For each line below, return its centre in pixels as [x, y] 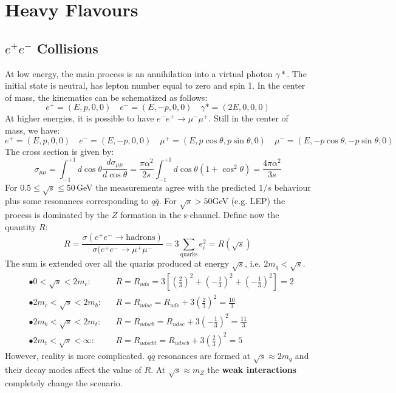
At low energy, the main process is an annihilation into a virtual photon [139, 73]
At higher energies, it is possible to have [80, 118]
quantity [21, 226]
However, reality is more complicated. [75, 355]
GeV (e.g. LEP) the [249, 201]
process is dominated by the [57, 215]
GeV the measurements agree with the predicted [166, 187]
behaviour [292, 187]
